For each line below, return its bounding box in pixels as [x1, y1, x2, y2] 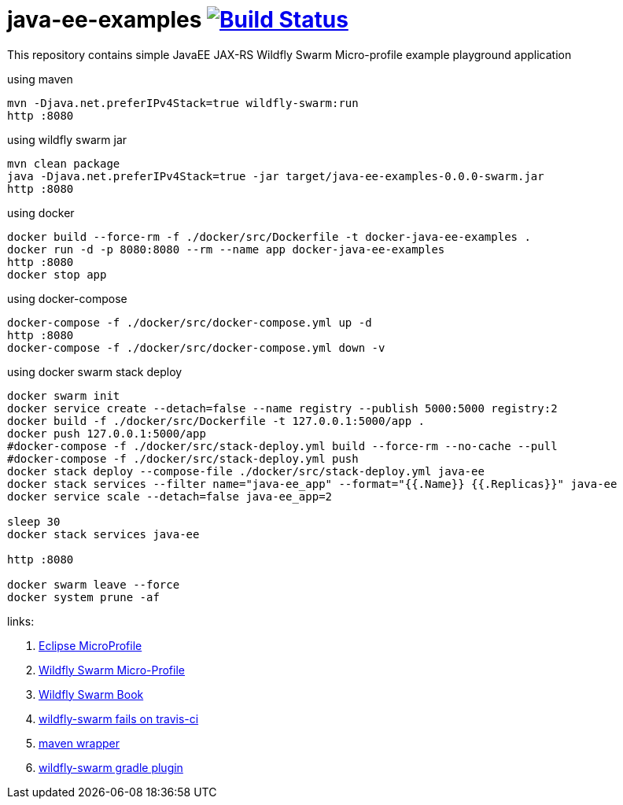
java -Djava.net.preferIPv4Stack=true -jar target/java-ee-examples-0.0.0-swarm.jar [7, 169, 544, 183]
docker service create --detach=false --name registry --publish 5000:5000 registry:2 [7, 401, 558, 415]
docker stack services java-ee [7, 527, 200, 541]
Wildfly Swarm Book [39, 687, 144, 701]
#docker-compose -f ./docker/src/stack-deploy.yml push [7, 452, 359, 465]
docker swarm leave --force [7, 578, 180, 591]
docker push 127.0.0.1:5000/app [7, 427, 206, 440]
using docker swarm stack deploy [7, 364, 182, 378]
